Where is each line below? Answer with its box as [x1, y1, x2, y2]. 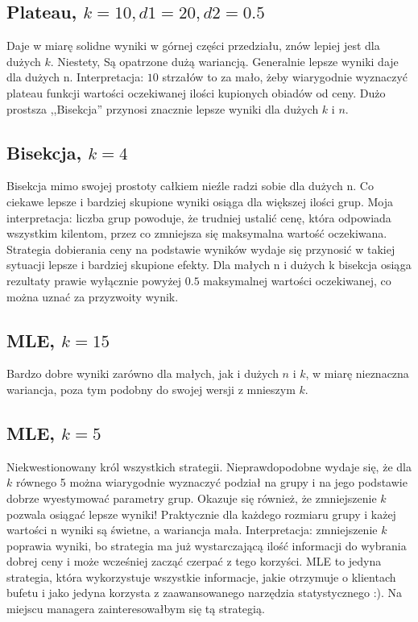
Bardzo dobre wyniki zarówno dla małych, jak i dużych [6, 365, 279, 382]
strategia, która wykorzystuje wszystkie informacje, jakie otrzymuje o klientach [6, 568, 396, 585]
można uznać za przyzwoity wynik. [6, 288, 179, 305]
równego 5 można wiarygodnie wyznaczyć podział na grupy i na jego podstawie [15, 474, 408, 491]
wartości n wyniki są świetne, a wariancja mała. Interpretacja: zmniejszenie [6, 521, 378, 538]
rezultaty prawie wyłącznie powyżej [6, 272, 182, 288]
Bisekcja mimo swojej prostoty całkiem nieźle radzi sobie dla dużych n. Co [6, 177, 374, 194]
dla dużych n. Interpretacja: [6, 68, 144, 85]
